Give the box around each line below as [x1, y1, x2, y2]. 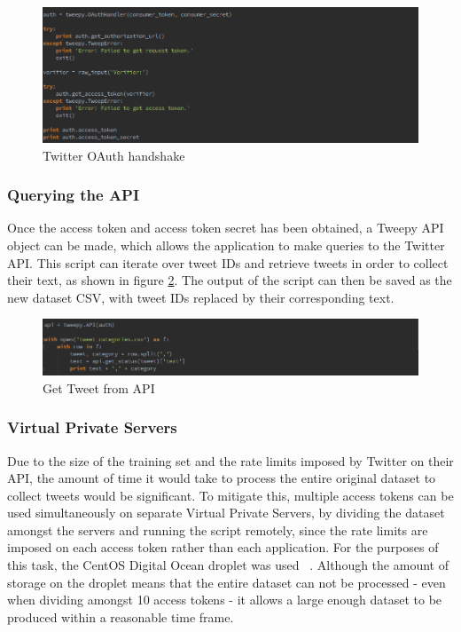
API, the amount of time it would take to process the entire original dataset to [7, 469, 436, 487]
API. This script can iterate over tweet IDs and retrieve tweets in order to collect [7, 253, 449, 272]
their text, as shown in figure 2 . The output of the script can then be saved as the [7, 271, 452, 289]
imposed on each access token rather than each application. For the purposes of [7, 538, 439, 557]
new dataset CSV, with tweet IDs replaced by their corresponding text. [7, 288, 395, 306]
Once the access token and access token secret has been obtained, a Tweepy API [7, 218, 444, 237]
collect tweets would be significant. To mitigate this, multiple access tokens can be [7, 486, 454, 504]
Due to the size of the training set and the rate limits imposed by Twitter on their [7, 451, 454, 470]
